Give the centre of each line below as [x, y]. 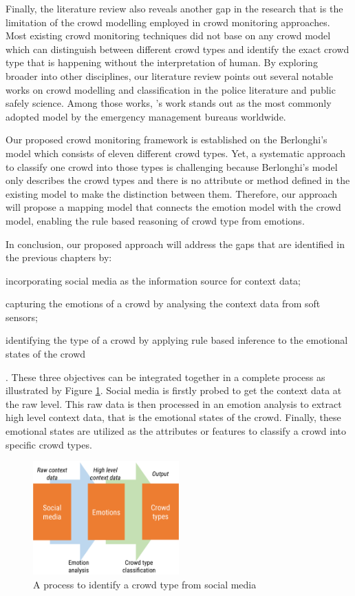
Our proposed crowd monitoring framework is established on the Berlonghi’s [166, 140]
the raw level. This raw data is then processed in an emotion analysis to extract [174, 403]
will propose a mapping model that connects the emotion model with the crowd [173, 207]
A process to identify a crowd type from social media [145, 584]
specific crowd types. [49, 444]
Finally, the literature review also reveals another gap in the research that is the [174, 8]
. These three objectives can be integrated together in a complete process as [165, 377]
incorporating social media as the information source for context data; [153, 280]
